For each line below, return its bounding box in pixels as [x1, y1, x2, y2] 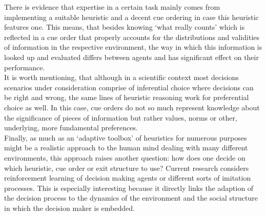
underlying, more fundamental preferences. [4, 122, 138, 133]
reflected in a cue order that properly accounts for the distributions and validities [4, 31, 260, 42]
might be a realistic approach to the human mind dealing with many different [4, 142, 248, 153]
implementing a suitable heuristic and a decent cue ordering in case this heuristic [4, 11, 259, 22]
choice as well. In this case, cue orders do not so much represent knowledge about [4, 102, 260, 112]
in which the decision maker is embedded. [4, 202, 135, 213]
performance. [4, 62, 45, 72]
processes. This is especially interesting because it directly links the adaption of [4, 182, 254, 193]
